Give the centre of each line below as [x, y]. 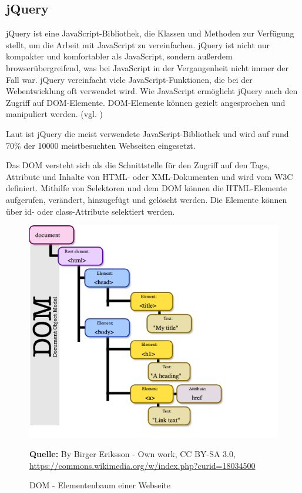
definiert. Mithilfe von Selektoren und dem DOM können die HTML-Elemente [147, 188]
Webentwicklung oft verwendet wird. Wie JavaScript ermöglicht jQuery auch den [152, 91]
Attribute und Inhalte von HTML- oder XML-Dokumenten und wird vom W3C [150, 176]
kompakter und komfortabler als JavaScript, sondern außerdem [119, 56]
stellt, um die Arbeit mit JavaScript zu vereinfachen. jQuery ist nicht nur [138, 44]
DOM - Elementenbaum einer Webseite [100, 485]
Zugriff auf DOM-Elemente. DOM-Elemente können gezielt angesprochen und [146, 102]
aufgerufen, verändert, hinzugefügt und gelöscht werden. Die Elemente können [147, 199]
